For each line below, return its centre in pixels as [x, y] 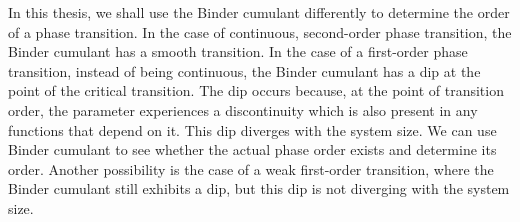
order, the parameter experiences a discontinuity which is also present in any [243, 109]
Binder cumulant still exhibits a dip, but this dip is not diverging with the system [259, 188]
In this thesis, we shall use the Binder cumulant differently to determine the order [259, 12]
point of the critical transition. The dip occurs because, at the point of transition [256, 90]
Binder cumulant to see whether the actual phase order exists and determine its [252, 149]
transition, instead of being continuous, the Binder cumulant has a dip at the [244, 70]
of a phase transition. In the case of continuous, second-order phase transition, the [260, 31]
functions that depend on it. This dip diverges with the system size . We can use [252, 129]
